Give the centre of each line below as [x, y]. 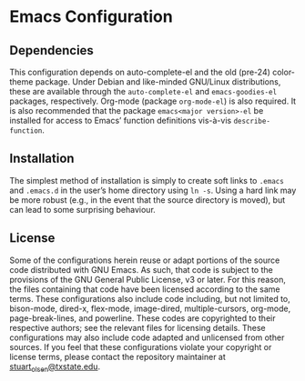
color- [284, 72]
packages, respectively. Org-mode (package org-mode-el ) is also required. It [153, 101]
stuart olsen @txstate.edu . [55, 367]
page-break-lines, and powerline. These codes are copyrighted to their [142, 318]
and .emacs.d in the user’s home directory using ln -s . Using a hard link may [153, 190]
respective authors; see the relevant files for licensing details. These [137, 327]
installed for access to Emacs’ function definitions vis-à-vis [121, 120]
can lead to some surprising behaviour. [83, 209]
